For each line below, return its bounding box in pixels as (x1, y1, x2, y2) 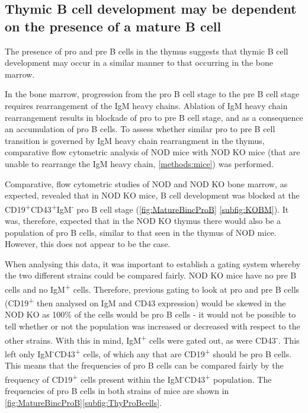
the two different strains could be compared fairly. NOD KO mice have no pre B (5, 269, 297, 281)
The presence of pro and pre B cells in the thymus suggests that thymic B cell (5, 44, 288, 57)
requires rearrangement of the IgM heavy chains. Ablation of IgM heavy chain (5, 99, 288, 111)
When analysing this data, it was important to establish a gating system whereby (5, 257, 301, 270)
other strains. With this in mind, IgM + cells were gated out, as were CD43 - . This (5, 332, 300, 346)
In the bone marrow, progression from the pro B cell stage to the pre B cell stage (5, 88, 300, 100)
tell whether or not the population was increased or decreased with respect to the (5, 320, 300, 332)
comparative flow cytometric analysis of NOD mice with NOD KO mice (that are (5, 146, 300, 158)
